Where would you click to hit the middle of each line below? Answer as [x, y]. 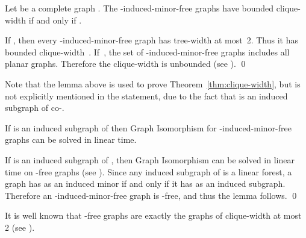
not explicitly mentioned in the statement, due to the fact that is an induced [146, 96]
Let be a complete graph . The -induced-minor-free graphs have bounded [139, 8]
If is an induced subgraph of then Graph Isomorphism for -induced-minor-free [148, 127]
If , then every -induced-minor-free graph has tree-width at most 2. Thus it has [151, 40]
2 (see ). [20, 227]
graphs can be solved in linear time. [71, 139]
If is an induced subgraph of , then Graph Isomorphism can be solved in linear [150, 159]
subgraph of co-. [35, 108]
